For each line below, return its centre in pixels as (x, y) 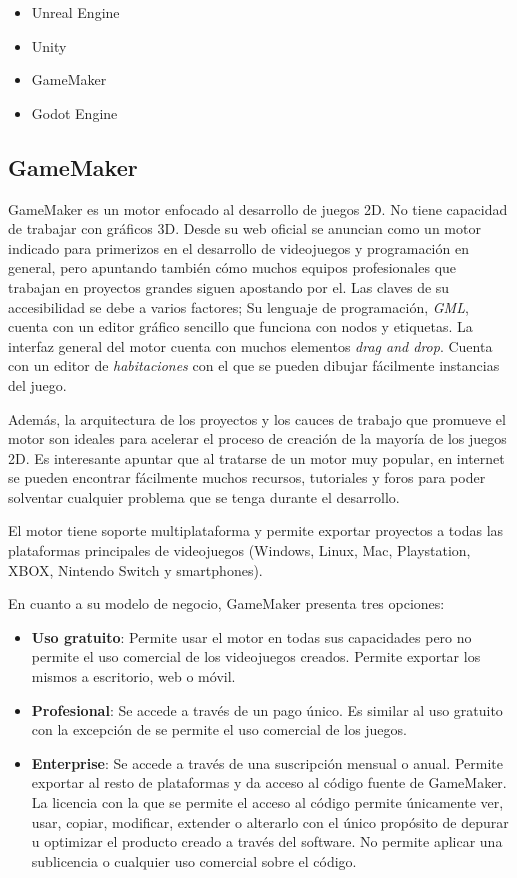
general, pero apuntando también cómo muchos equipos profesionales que (232, 267)
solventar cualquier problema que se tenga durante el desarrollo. (204, 496)
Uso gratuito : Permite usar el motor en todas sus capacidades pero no (251, 636)
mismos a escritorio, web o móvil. (133, 676)
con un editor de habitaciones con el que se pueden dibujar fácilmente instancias (254, 365)
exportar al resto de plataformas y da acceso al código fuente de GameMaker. (269, 782)
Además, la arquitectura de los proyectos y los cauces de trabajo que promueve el (257, 418)
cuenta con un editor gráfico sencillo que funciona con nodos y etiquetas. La (240, 326)
